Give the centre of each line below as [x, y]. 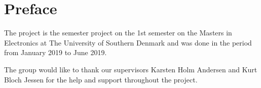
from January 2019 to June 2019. [55, 52]
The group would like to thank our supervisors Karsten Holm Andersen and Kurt [131, 69]
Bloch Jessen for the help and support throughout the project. [101, 79]
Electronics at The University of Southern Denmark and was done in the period [128, 42]
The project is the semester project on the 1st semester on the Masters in [118, 33]
